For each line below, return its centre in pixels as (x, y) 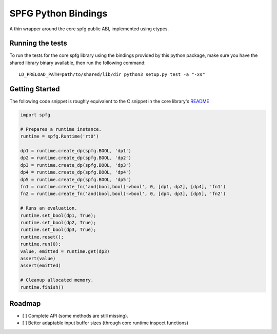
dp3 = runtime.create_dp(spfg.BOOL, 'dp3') (76, 165)
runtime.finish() (42, 287)
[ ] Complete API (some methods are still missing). (75, 316)
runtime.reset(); (42, 237)
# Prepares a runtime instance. (61, 129)
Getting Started (35, 89)
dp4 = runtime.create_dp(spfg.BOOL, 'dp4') (76, 172)
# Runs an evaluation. (49, 208)
